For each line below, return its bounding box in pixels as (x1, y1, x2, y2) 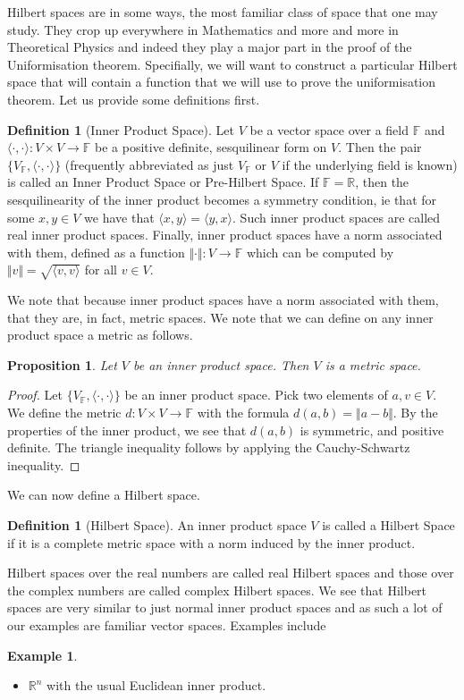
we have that (84, 207, 155, 226)
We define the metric (7, 403, 122, 422)
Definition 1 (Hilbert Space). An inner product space (7, 516, 307, 535)
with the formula (197, 403, 290, 422)
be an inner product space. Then (133, 355, 309, 374)
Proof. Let (7, 385, 63, 404)
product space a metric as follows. (7, 325, 193, 344)
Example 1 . (7, 645, 78, 664)
